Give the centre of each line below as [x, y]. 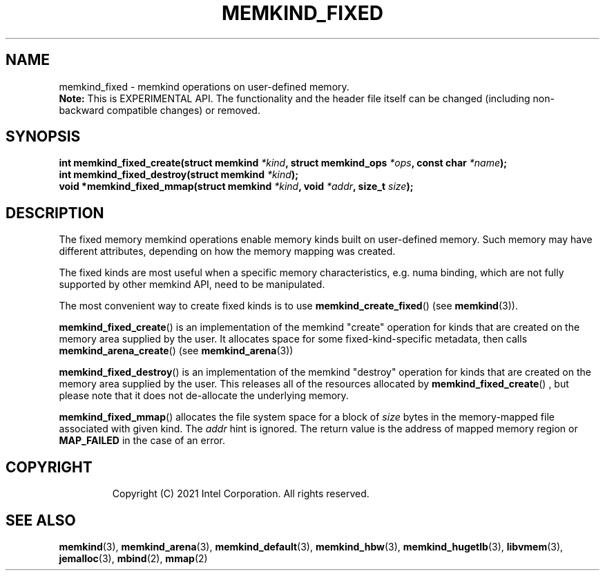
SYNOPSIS [43, 137]
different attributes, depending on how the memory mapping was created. [227, 251]
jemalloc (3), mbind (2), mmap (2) [133, 558]
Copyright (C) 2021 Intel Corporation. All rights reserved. [241, 494]
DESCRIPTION [55, 213]
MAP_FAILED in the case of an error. [142, 441]
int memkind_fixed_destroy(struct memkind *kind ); [179, 175]
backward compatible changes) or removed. [160, 110]
